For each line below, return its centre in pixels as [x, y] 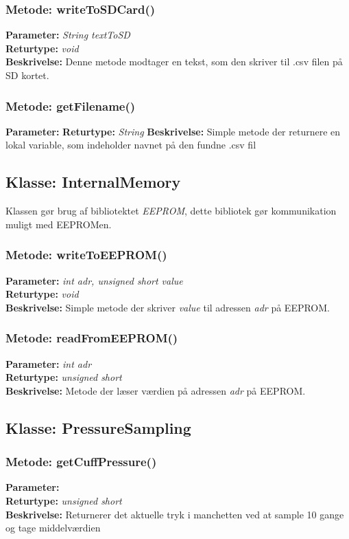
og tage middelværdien [53, 528]
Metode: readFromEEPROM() [92, 338]
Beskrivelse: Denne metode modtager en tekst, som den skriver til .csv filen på [174, 62]
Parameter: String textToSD [68, 35]
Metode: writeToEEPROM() [86, 255]
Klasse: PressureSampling [98, 427]
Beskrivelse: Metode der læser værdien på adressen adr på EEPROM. [156, 390]
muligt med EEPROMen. [59, 224]
